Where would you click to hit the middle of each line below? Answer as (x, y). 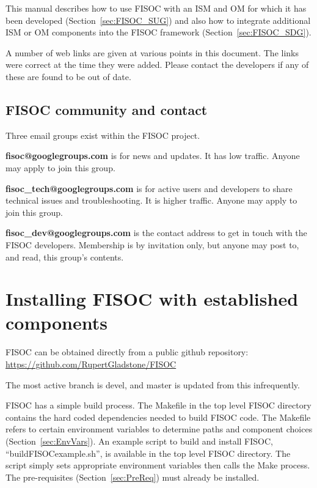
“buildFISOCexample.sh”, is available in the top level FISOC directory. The (148, 453)
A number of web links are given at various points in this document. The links (152, 52)
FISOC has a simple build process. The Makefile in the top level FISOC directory (158, 405)
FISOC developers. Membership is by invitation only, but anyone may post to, (152, 244)
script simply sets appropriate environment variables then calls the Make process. (158, 465)
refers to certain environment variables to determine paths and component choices (159, 429)
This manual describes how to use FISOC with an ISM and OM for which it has (156, 8)
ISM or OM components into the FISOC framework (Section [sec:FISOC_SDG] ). (158, 32)
